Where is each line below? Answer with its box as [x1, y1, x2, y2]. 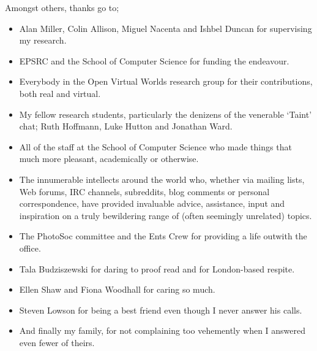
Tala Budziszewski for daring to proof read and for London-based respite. [19, 262, 295, 275]
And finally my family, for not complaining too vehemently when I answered [19, 324, 306, 337]
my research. [19, 34, 67, 47]
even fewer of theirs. [19, 336, 95, 349]
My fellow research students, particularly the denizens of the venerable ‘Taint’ [19, 107, 312, 120]
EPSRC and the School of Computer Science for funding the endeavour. [19, 54, 289, 67]
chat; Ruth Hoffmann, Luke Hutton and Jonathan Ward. [19, 120, 233, 133]
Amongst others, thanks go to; [5, 1, 119, 13]
